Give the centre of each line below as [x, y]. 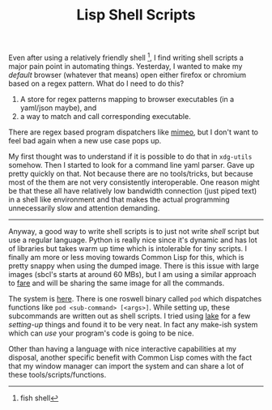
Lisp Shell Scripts [136, 15]
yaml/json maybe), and [58, 108]
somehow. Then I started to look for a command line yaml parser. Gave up [132, 164]
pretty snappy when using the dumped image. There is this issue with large [134, 266]
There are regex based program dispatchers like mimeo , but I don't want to [134, 132]
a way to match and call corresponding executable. [106, 116]
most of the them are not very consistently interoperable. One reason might [134, 182]
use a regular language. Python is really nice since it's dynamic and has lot [133, 240]
